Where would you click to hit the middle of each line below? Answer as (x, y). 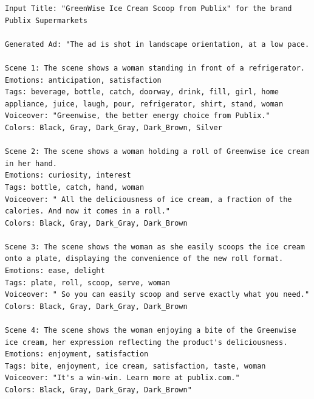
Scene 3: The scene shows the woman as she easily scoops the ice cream (155, 247)
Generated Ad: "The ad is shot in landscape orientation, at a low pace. (157, 44)
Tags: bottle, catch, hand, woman (75, 187)
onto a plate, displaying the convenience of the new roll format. (144, 259)
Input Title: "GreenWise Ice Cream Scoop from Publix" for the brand (148, 9)
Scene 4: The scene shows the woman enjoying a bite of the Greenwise (151, 331)
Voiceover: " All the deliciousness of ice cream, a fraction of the (148, 199)
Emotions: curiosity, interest (68, 175)
